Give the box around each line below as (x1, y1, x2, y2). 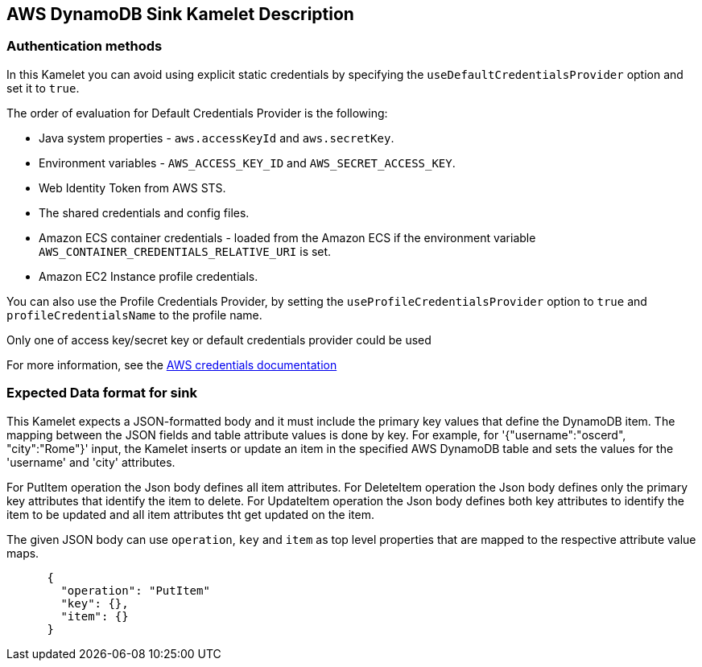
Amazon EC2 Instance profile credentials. (39, 269, 258, 283)
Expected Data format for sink (6, 385, 197, 401)
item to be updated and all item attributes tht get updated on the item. (6, 507, 374, 521)
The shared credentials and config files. (39, 205, 250, 220)
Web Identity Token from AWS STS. (39, 180, 226, 195)
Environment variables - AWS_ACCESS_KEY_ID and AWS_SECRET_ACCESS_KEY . (39, 155, 456, 170)
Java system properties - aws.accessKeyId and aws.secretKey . (39, 130, 394, 145)
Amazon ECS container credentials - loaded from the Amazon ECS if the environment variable (39, 230, 536, 245)
